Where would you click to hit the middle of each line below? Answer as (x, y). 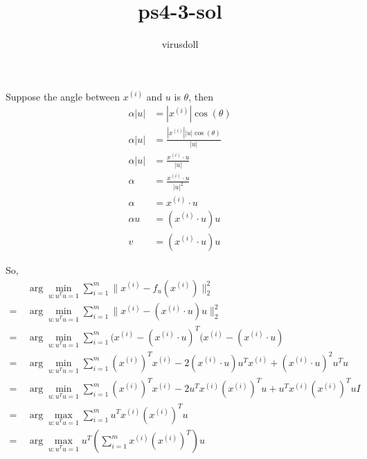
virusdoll (180, 44)
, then (201, 96)
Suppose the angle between (63, 96)
